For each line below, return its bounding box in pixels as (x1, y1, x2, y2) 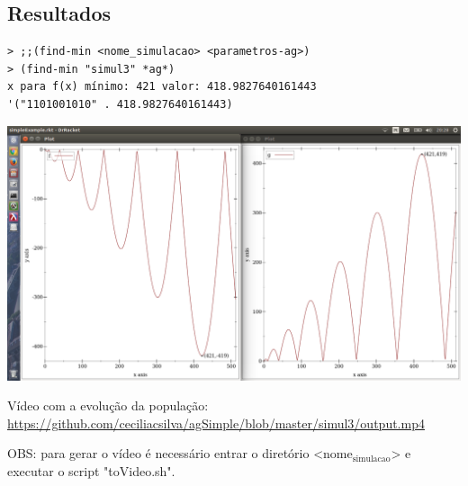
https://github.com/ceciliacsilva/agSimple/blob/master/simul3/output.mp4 (7, 413, 425, 432)
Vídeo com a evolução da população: (7, 396, 209, 415)
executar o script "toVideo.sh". (7, 461, 175, 480)
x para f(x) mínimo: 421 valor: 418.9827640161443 (7, 80, 317, 94)
